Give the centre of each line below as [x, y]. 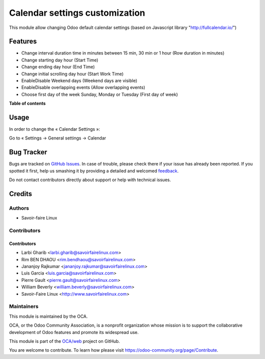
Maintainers [24, 306]
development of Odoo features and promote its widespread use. [74, 332]
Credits [21, 194]
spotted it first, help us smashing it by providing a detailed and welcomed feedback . [94, 171]
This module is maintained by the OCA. [48, 316]
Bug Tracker [28, 152]
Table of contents [27, 104]
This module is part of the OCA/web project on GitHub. [65, 341]
